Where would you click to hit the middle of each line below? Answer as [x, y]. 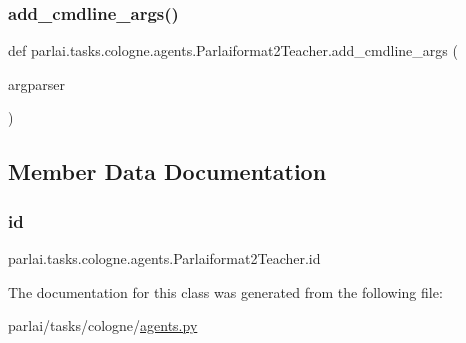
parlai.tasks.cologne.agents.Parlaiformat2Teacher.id [164, 258]
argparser [36, 83]
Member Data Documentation [167, 171]
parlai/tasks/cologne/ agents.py [103, 325]
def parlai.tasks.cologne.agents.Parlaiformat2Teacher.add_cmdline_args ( [233, 50]
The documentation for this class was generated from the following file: [225, 291]
